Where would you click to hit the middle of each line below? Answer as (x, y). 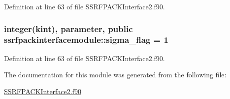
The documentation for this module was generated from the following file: (115, 75)
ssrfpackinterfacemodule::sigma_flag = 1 (86, 40)
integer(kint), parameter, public (68, 28)
